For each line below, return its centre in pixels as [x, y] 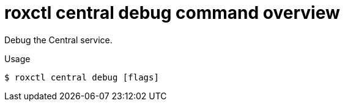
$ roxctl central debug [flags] [82, 77]
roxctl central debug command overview [172, 13]
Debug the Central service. [58, 40]
